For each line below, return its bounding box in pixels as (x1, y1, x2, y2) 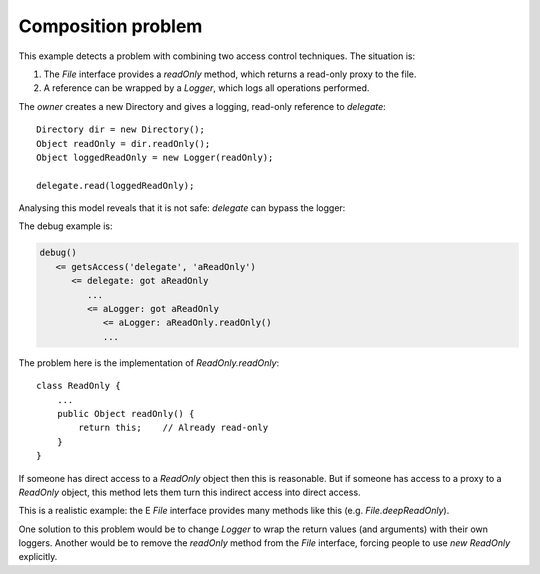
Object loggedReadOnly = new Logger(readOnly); (36, 151, 274, 163)
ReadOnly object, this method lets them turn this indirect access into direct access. (18, 486, 361, 498)
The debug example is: (18, 220, 114, 232)
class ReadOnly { (36, 380, 121, 392)
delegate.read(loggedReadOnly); (36, 180, 195, 191)
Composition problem (18, 15, 203, 37)
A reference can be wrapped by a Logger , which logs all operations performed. (43, 82, 370, 94)
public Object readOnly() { (56, 408, 195, 419)
